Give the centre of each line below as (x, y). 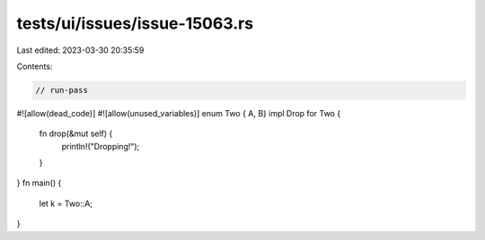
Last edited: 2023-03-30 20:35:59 (80, 50)
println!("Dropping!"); (101, 146)
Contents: (35, 66)
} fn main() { (39, 183)
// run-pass (62, 90)
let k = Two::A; (66, 203)
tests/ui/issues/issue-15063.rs (135, 23)
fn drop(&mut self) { (76, 133)
